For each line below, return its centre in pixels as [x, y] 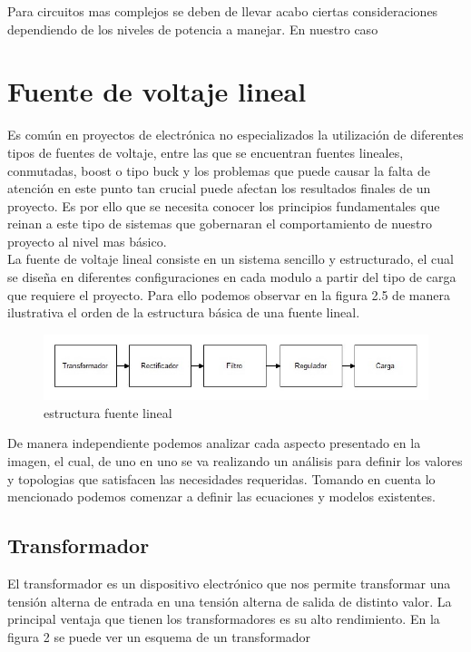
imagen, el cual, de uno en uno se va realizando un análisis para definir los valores [235, 461]
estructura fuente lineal [108, 412]
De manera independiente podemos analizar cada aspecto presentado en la [214, 443]
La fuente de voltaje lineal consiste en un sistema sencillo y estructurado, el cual [231, 259]
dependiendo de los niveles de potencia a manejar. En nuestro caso [193, 29]
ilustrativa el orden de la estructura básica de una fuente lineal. [184, 312]
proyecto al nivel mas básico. [87, 241]
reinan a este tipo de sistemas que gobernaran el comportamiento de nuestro [220, 224]
